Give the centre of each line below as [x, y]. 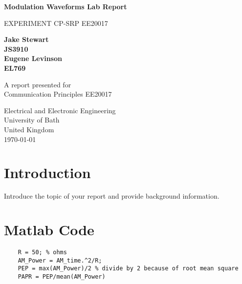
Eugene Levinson [33, 58]
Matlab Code [49, 230]
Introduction [47, 172]
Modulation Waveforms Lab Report [66, 6]
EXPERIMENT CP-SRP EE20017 [56, 23]
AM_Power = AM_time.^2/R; [60, 260]
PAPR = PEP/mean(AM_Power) [62, 276]
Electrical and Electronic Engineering [60, 110]
